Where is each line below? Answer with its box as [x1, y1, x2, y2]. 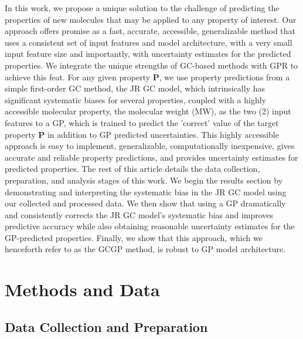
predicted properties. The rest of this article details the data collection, [5, 162, 260, 175]
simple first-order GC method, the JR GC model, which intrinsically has [5, 82, 265, 94]
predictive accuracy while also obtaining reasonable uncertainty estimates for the [5, 220, 295, 232]
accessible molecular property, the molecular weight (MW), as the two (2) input [5, 105, 291, 117]
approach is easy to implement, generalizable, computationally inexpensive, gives [5, 140, 295, 152]
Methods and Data [5, 277, 160, 301]
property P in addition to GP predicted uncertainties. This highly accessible [5, 128, 279, 140]
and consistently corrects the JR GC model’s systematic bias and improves [5, 208, 274, 221]
